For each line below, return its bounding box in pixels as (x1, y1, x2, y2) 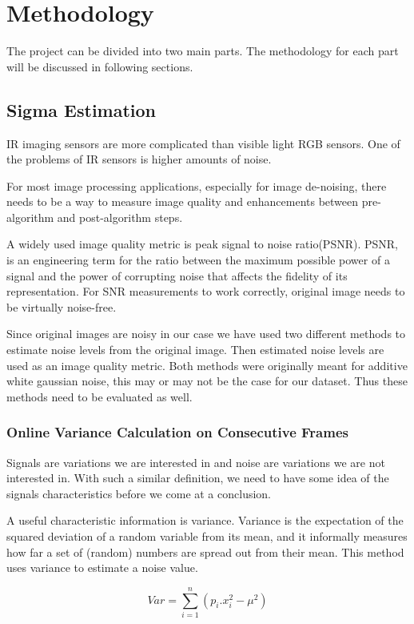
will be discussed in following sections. (6, 58, 193, 74)
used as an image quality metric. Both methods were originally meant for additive (6, 356, 408, 373)
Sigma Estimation (6, 97, 157, 122)
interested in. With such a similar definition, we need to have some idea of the (6, 469, 389, 486)
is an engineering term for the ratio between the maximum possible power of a (6, 252, 390, 268)
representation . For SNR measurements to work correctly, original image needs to (6, 283, 405, 300)
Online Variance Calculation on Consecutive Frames (6, 422, 348, 442)
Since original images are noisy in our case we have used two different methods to (6, 325, 406, 342)
